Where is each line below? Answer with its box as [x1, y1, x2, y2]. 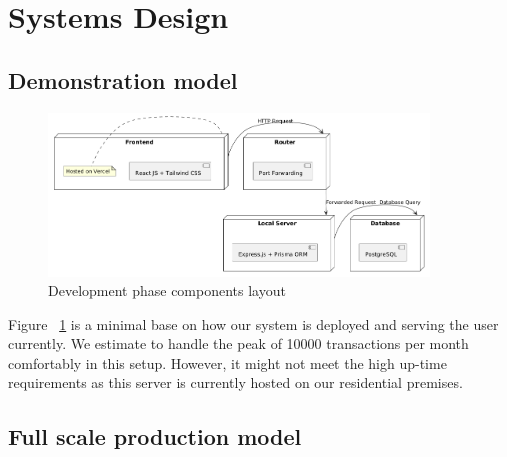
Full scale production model [8, 421, 302, 452]
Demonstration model [8, 64, 238, 95]
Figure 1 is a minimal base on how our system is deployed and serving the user [8, 313, 499, 334]
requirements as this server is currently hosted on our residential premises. [8, 372, 463, 393]
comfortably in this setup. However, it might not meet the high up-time [8, 352, 447, 373]
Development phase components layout [48, 280, 286, 301]
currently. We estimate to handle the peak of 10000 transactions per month [8, 333, 469, 354]
